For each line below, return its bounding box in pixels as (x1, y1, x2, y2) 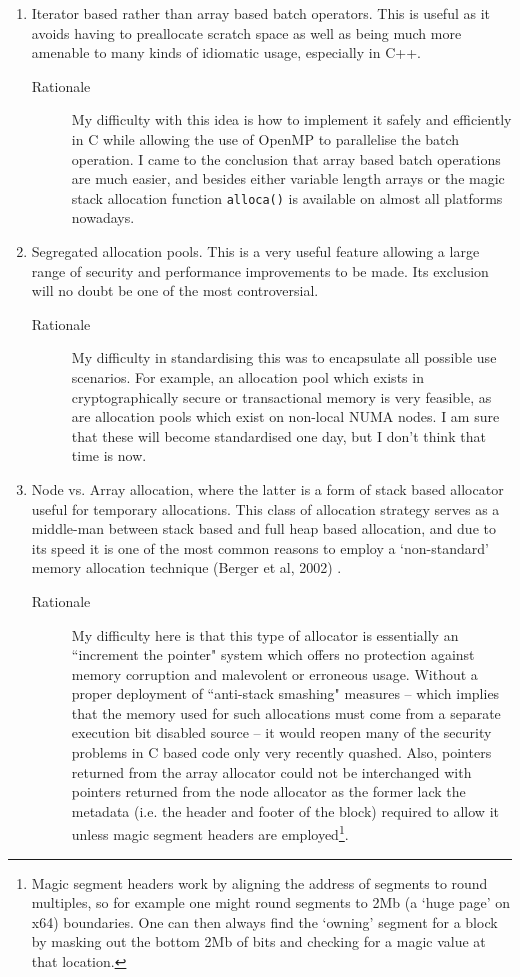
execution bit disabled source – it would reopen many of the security (71, 722, 492, 743)
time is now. (71, 445, 147, 466)
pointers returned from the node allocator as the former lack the (71, 781, 466, 802)
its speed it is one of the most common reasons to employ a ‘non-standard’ (31, 537, 489, 558)
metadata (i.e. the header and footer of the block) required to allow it (71, 800, 499, 821)
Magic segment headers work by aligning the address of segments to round (31, 872, 488, 893)
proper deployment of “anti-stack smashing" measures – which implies (71, 683, 500, 704)
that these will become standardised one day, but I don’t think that (71, 425, 486, 446)
